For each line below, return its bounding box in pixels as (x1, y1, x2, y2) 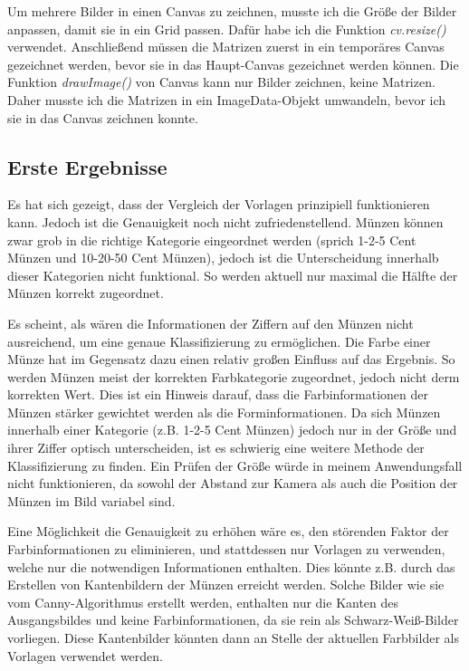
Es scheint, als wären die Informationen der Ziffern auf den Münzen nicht (7, 313, 414, 332)
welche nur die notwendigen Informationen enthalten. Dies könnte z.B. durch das (7, 557, 455, 576)
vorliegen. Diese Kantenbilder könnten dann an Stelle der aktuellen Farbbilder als (7, 628, 459, 647)
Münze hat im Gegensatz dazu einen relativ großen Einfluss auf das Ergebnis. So (7, 350, 455, 369)
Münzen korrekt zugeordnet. (7, 283, 164, 302)
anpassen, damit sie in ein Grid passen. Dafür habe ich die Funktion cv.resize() (7, 19, 446, 38)
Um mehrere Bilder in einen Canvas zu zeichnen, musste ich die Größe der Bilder (7, 2, 457, 20)
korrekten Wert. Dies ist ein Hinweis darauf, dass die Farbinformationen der (7, 385, 429, 404)
